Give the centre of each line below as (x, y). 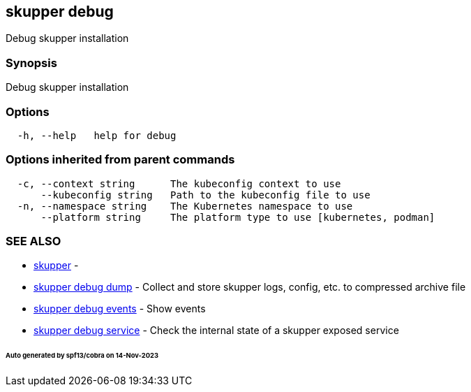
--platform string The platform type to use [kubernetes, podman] (238, 217)
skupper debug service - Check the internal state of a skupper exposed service (216, 331)
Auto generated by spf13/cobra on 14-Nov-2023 (82, 356)
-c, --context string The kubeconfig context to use (179, 183)
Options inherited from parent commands (120, 160)
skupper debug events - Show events (120, 309)
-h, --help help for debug (97, 135)
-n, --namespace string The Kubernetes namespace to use (185, 206)
